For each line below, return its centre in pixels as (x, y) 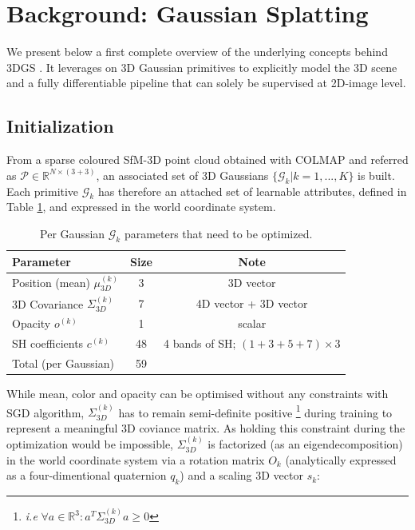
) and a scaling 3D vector (241, 475)
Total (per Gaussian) (63, 363)
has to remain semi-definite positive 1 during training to (255, 411)
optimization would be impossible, (90, 444)
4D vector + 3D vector (252, 303)
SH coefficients (48, 343)
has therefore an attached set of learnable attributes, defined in (252, 191)
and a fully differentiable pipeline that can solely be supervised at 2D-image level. (206, 83)
